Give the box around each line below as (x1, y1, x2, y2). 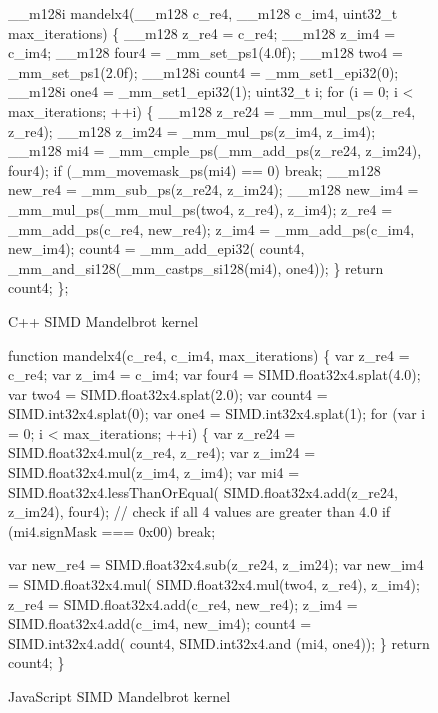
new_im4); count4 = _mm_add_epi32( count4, (8, 238, 305, 259)
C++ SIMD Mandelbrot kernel (8, 310, 199, 331)
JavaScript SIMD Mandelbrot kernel (8, 686, 231, 706)
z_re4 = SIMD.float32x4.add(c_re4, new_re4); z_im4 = (8, 593, 358, 614)
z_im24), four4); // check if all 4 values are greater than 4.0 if (8, 501, 391, 522)
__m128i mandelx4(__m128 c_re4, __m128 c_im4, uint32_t (8, 3, 398, 23)
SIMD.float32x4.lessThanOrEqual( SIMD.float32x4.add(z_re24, (8, 481, 398, 502)
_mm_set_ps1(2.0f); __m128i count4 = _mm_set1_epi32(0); (8, 61, 399, 82)
